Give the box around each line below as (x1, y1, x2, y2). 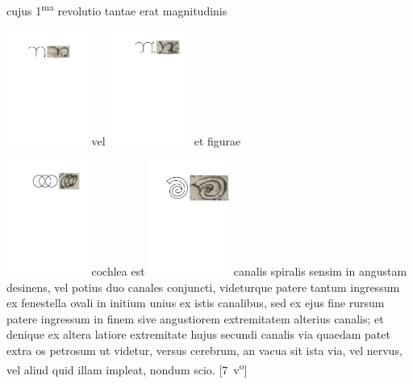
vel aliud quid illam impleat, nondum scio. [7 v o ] (6, 358, 248, 378)
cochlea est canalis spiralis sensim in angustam (91, 262, 407, 279)
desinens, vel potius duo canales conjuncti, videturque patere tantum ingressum (6, 278, 400, 295)
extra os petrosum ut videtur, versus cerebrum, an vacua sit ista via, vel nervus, (6, 341, 403, 358)
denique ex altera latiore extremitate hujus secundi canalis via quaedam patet (6, 326, 390, 343)
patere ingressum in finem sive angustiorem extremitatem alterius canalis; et (6, 310, 384, 327)
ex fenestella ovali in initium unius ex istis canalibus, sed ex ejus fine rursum (6, 294, 385, 311)
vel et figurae (91, 132, 241, 149)
